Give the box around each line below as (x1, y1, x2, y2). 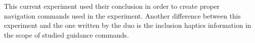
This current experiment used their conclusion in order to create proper (4, 1, 220, 11)
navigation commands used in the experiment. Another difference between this (4, 10, 241, 21)
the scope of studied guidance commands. (4, 29, 129, 40)
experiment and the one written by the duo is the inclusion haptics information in (4, 20, 252, 30)
